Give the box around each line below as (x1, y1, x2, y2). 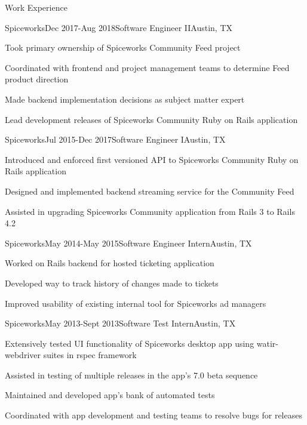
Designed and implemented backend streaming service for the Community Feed (5, 184, 294, 197)
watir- (256, 337, 279, 349)
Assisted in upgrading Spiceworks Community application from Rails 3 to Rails (5, 205, 295, 217)
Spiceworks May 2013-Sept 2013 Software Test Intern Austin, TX (5, 317, 236, 329)
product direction (5, 73, 69, 85)
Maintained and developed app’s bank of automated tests (5, 389, 215, 401)
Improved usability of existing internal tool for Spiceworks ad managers (5, 297, 266, 309)
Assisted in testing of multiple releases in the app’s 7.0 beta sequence (5, 368, 258, 381)
